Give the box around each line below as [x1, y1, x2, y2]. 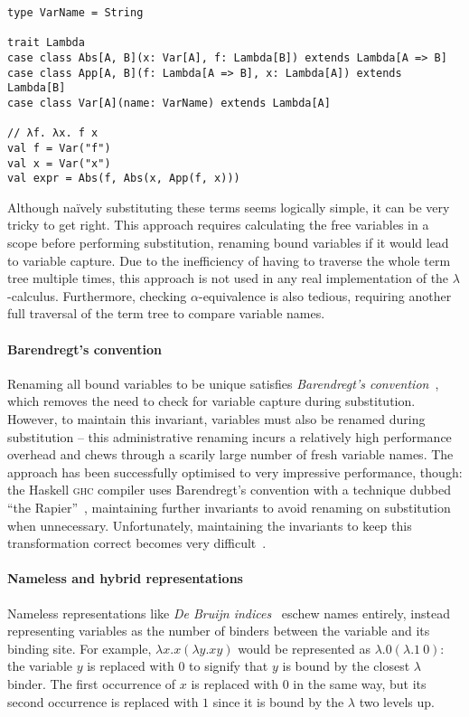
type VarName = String [7, 6, 144, 19]
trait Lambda [7, 36, 85, 50]
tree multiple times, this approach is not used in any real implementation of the [7, 269, 449, 288]
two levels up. [359, 692, 435, 711]
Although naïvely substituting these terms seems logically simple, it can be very [7, 197, 450, 216]
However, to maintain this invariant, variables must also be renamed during [7, 410, 426, 429]
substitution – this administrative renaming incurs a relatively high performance [7, 427, 452, 446]
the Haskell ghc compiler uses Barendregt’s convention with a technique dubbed [7, 480, 452, 499]
